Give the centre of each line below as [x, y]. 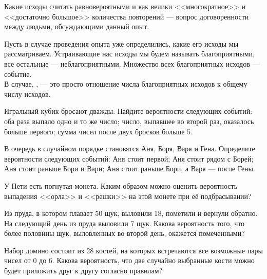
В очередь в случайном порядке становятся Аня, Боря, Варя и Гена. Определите [130, 148]
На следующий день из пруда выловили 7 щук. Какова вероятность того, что [125, 223]
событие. [18, 74]
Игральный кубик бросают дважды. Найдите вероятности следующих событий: [128, 111]
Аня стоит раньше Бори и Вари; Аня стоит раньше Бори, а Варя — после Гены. [130, 168]
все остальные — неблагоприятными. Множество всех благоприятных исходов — [132, 63]
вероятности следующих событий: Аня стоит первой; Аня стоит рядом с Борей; [129, 158]
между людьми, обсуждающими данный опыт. [77, 26]
